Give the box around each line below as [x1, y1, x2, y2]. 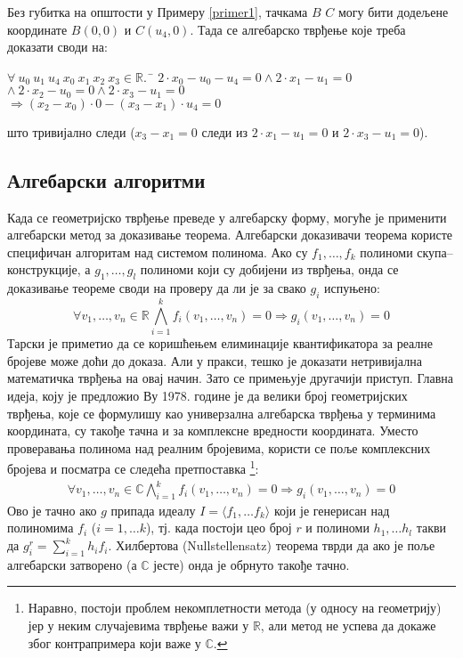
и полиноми [305, 518, 370, 537]
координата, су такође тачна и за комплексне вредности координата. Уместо [7, 421, 418, 440]
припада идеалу [110, 500, 196, 519]
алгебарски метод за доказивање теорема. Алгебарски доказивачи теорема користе [7, 225, 452, 244]
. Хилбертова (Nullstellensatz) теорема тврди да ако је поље [108, 536, 435, 555]
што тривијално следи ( [7, 122, 135, 141]
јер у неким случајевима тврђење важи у [28, 616, 249, 635]
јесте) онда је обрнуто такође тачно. [153, 555, 350, 573]
